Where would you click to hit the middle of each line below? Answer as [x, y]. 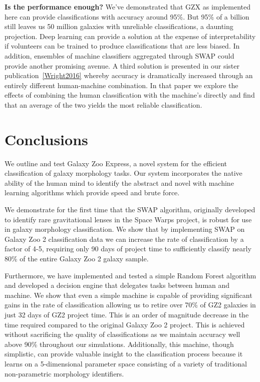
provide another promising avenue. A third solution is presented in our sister [122, 65]
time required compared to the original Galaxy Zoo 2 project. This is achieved [125, 324]
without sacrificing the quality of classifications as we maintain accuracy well [122, 334]
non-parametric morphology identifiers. [64, 373]
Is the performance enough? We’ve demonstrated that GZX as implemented [128, 7]
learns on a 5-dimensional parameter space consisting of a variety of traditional [126, 363]
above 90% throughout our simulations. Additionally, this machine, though [119, 344]
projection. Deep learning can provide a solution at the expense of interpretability [130, 36]
